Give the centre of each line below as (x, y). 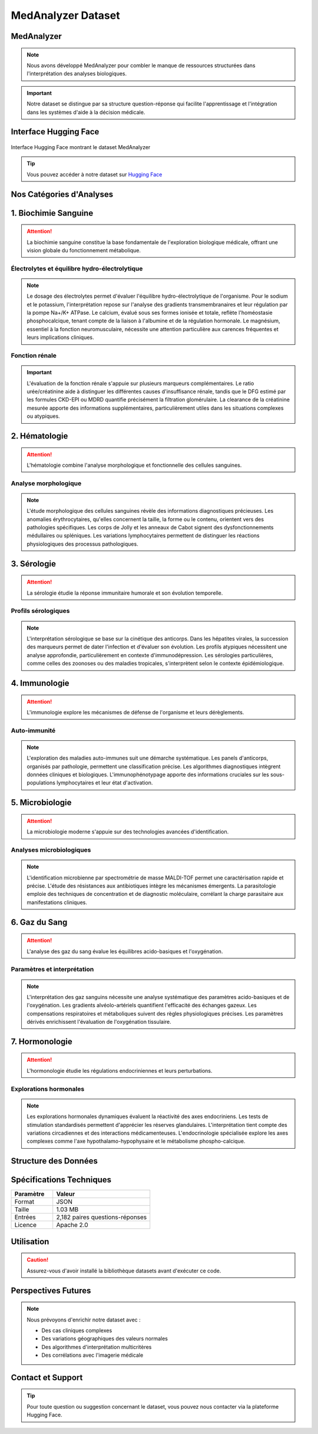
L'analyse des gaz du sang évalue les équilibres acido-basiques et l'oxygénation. (125, 951)
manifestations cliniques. (57, 902)
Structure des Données (54, 1161)
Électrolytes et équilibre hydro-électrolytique (77, 268)
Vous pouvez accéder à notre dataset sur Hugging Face (95, 174)
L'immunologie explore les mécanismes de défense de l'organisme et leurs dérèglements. (135, 712)
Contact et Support (47, 1377)
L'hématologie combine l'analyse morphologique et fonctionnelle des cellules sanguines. (134, 465)
